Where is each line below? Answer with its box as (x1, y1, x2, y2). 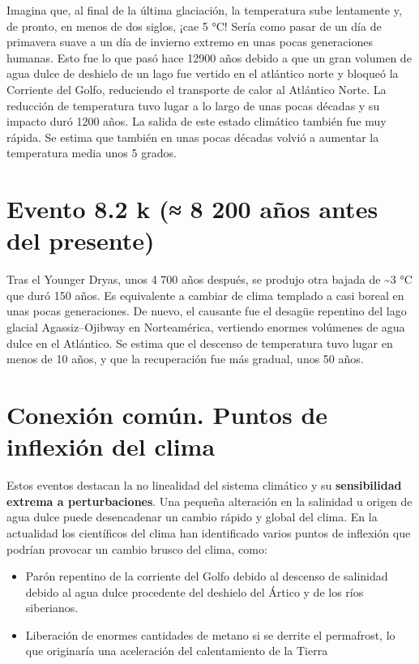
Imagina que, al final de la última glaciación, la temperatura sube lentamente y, (6, 2, 402, 18)
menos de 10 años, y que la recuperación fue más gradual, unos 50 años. (6, 350, 364, 367)
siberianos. (25, 599, 79, 616)
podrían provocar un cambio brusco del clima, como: (6, 540, 267, 557)
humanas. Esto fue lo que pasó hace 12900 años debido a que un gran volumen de (6, 49, 412, 66)
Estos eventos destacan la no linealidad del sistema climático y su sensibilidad (6, 477, 402, 494)
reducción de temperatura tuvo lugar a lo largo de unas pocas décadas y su (6, 96, 380, 114)
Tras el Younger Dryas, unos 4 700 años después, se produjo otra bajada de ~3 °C (6, 271, 413, 288)
